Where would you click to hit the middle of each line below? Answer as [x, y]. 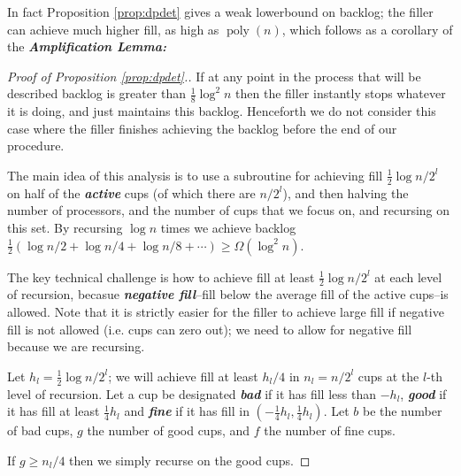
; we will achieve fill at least [183, 376]
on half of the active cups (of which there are [131, 192]
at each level [408, 276]
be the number [402, 411]
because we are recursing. [76, 346]
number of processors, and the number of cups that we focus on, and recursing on [229, 210]
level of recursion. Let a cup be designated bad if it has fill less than [192, 393]
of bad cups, [40, 430]
